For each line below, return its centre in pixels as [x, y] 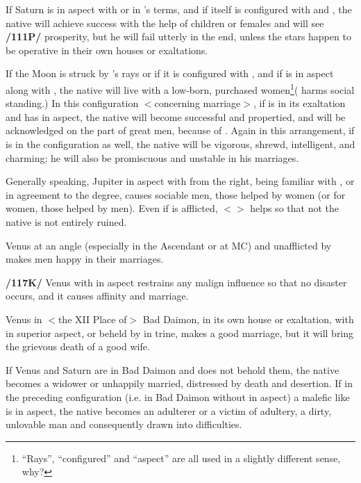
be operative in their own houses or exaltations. [107, 50]
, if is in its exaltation [299, 103]
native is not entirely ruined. [66, 221]
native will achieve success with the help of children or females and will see [165, 23]
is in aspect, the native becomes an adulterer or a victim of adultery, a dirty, [169, 410]
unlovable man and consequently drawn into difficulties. [124, 424]
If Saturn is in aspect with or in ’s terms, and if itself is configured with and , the [179, 9]
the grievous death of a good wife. [78, 346]
